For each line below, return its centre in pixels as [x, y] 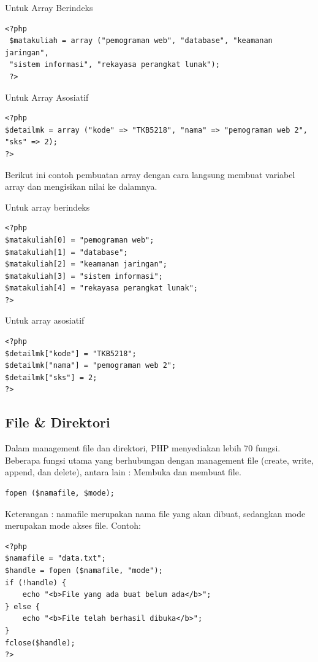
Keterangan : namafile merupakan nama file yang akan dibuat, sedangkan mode [155, 513]
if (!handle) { [36, 582]
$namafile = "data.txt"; [55, 559]
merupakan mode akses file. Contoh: [73, 525]
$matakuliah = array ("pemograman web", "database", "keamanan [141, 41]
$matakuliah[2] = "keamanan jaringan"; [86, 264]
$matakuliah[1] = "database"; [66, 252]
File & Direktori [58, 422]
